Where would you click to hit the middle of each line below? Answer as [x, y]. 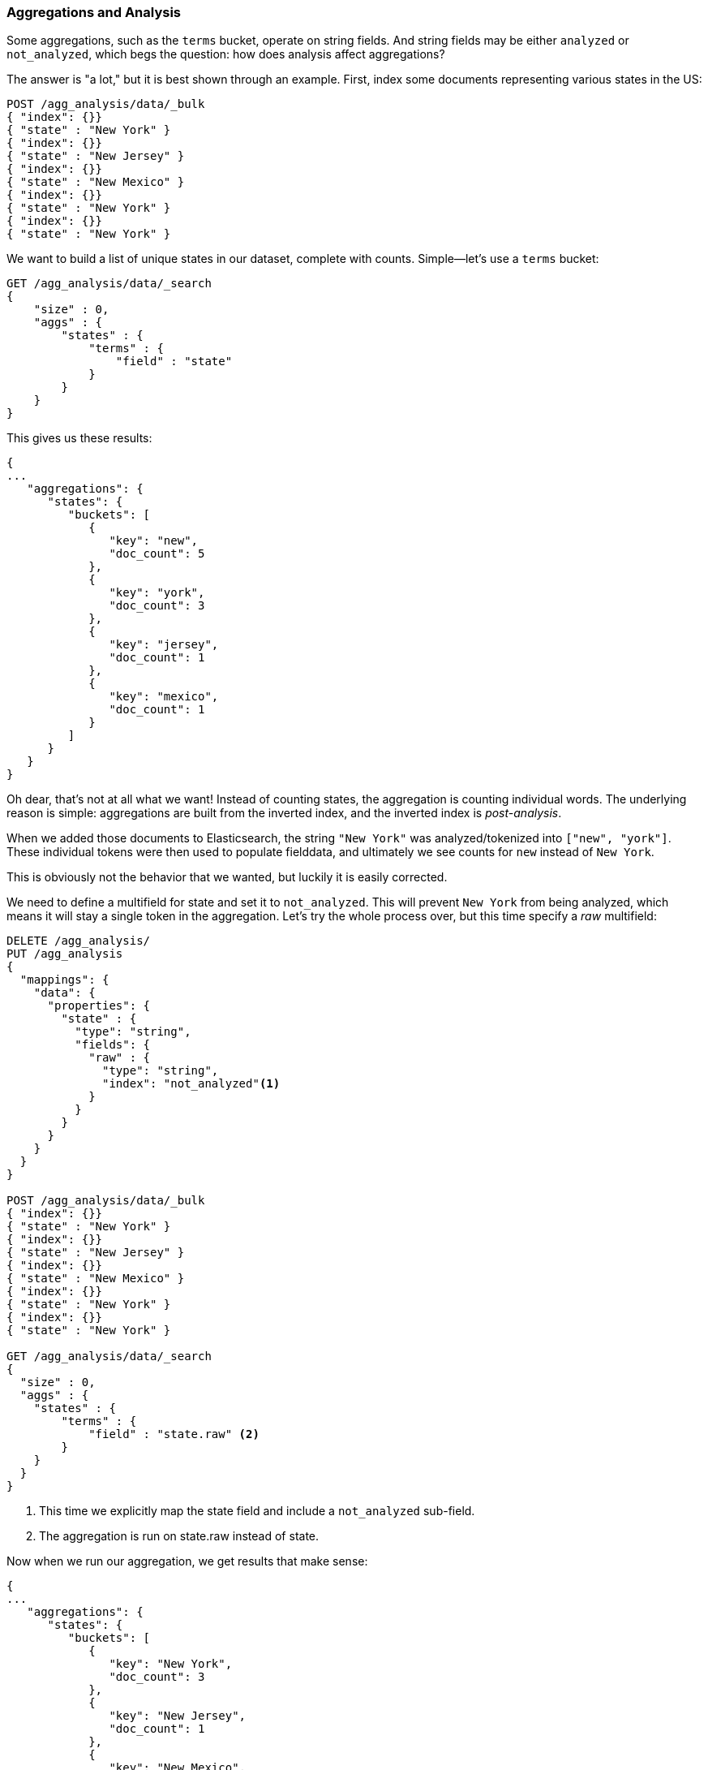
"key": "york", [157, 593]
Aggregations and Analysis [94, 12]
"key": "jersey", [164, 645]
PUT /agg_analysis [65, 954]
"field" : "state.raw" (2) [174, 1434]
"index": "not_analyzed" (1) [191, 1084]
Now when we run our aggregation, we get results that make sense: [187, 1561]
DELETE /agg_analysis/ [79, 941]
